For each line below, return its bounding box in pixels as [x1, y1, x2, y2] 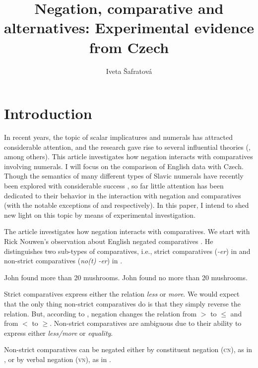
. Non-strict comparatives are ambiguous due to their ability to [50, 318, 242, 328]
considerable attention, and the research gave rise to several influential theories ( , [4, 141, 251, 152]
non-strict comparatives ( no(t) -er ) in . [4, 255, 123, 266]
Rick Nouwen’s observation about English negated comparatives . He [4, 236, 213, 246]
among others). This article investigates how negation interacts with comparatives [4, 151, 253, 162]
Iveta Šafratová [106, 65, 152, 76]
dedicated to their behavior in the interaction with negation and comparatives [4, 190, 241, 200]
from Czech [89, 37, 169, 57]
